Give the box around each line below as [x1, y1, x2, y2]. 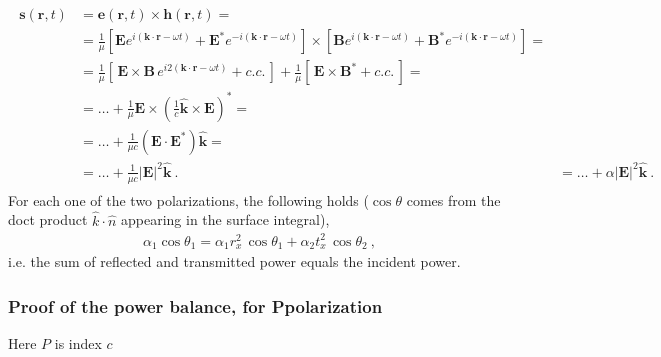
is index [54, 332, 102, 353]
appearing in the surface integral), [120, 209, 330, 230]
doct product [8, 209, 88, 230]
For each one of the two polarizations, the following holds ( [8, 189, 369, 210]
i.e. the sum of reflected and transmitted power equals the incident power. [8, 251, 461, 272]
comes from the [406, 189, 501, 210]
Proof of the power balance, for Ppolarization [8, 293, 383, 318]
